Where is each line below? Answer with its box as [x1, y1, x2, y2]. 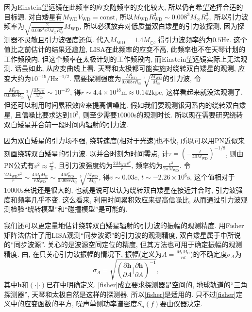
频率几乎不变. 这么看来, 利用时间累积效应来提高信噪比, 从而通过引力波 [17, 194, 241, 204]
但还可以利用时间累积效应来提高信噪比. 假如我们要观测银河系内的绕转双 [4, 100, 233, 110]
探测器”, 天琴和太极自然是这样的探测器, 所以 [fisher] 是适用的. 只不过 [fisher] [4, 289, 236, 299]
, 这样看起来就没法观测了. [162, 87, 243, 97]
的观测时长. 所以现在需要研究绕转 [136, 110, 243, 120]
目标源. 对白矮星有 [4, 11, 63, 21]
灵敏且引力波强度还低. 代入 [24, 34, 110, 45]
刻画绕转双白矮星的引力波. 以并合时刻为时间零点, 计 [4, 148, 169, 158]
